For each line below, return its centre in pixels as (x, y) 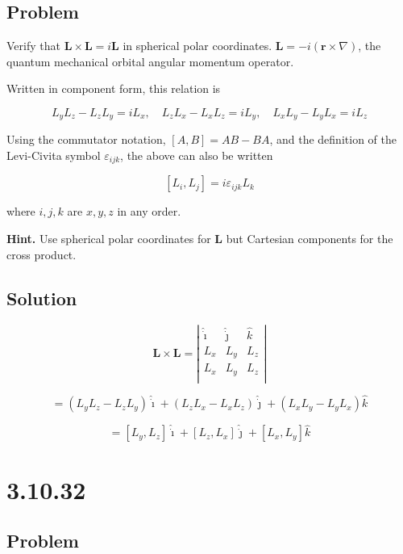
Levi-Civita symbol (54, 155)
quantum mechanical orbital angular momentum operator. (150, 61)
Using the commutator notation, (86, 139)
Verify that (33, 46)
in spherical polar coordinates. (197, 46)
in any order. (149, 211)
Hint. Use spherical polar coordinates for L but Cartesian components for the (200, 239)
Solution (42, 298)
